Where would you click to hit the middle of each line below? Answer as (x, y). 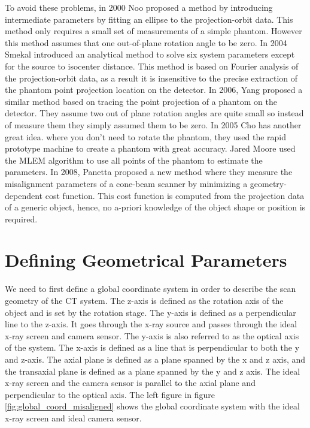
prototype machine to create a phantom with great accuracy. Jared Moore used (150, 148)
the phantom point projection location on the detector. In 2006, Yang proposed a (154, 90)
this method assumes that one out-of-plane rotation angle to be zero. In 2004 (146, 42)
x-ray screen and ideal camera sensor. (73, 418)
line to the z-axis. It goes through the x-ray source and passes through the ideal (151, 324)
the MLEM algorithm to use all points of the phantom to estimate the (134, 160)
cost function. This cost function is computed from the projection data (175, 195)
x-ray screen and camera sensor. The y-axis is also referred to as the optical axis (152, 335)
